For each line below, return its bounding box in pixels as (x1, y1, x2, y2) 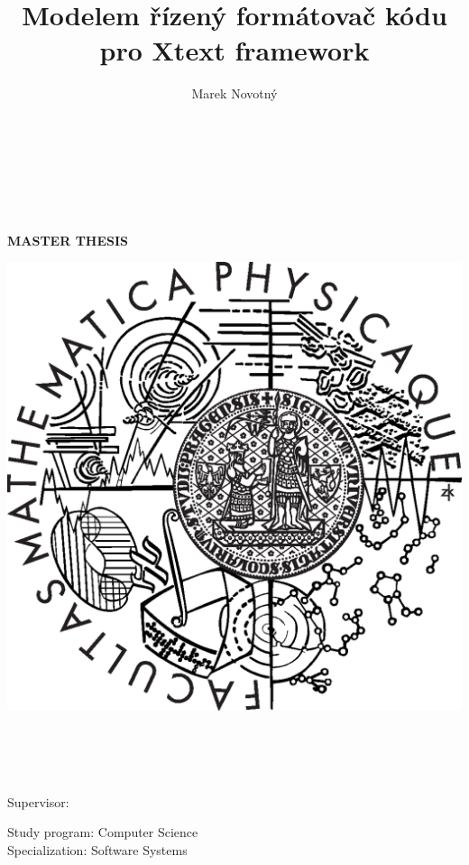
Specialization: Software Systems (7, 840, 188, 859)
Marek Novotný (191, 84, 278, 103)
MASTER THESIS (7, 230, 129, 249)
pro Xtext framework (99, 32, 370, 69)
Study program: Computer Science (7, 823, 198, 842)
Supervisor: (7, 792, 69, 811)
